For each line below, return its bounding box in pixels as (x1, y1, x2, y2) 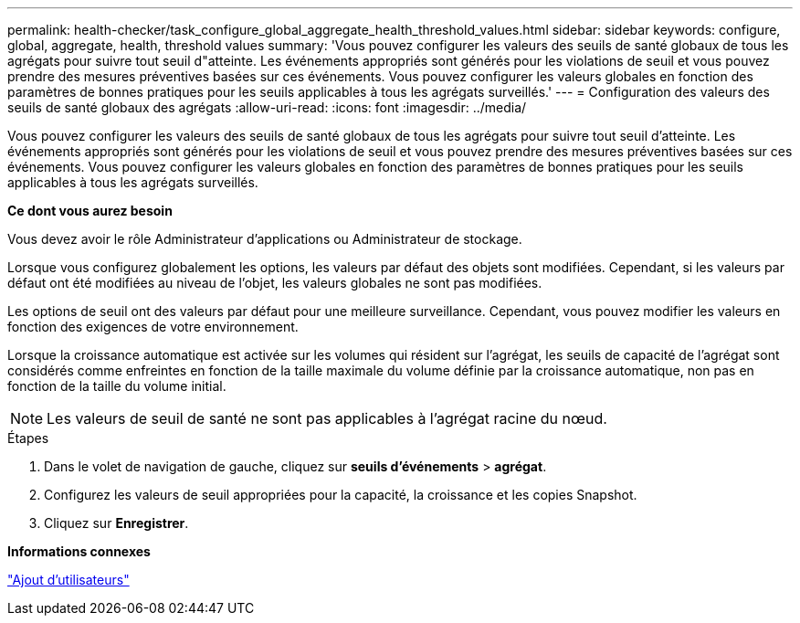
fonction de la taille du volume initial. (7, 378, 226, 394)
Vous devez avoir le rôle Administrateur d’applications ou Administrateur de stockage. (7, 231, 522, 247)
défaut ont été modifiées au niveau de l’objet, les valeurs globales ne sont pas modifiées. (7, 275, 542, 290)
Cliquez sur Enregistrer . (44, 515, 189, 531)
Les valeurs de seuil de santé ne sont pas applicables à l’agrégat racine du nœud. (47, 409, 607, 428)
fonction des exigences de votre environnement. (7, 319, 299, 334)
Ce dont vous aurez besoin (7, 203, 173, 218)
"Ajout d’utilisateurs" (7, 572, 130, 587)
